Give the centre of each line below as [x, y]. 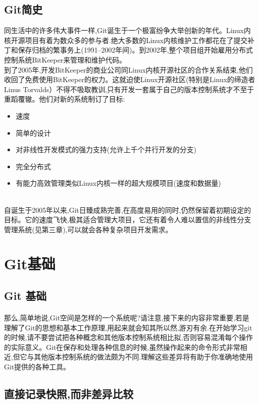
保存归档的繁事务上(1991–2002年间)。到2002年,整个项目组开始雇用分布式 [135, 50]
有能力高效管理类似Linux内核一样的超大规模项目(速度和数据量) [118, 183]
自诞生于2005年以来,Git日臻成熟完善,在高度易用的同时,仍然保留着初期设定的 [128, 210]
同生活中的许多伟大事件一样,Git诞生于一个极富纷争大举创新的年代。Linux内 [127, 30]
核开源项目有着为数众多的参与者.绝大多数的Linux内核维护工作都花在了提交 [126, 40]
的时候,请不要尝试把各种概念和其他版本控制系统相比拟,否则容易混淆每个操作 [128, 337]
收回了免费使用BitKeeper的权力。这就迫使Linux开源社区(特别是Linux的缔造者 [130, 79]
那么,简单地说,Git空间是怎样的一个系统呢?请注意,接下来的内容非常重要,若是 [127, 318]
